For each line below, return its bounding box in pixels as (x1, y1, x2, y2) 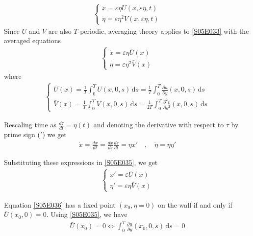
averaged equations (4, 35, 61, 46)
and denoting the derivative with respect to (93, 119, 224, 130)
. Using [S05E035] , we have (46, 209, 127, 219)
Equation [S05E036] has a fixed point (4, 199, 116, 210)
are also (48, 25, 72, 36)
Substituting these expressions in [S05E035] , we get (4, 157, 158, 167)
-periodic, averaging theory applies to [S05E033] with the (77, 25, 249, 36)
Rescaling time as (4, 119, 56, 130)
